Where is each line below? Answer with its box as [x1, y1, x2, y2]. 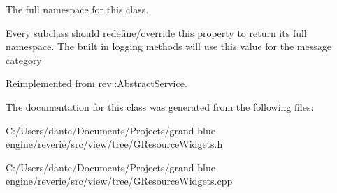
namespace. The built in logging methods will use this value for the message [6, 39, 331, 54]
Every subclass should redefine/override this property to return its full [6, 25, 307, 40]
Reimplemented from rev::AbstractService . [6, 76, 187, 91]
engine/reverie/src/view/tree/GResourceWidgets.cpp [6, 173, 233, 188]
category [6, 52, 42, 67]
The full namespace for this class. [6, 2, 149, 16]
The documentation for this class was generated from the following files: [6, 99, 314, 114]
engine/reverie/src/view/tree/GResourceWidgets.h [6, 137, 223, 151]
